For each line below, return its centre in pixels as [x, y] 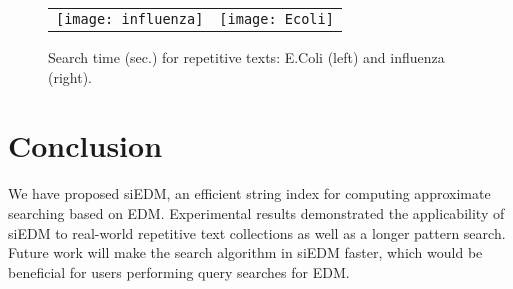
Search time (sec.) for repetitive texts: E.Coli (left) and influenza [246, 57]
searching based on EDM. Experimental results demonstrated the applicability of [256, 212]
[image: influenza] [130, 19]
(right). [70, 76]
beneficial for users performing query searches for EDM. [179, 271]
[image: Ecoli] [276, 19]
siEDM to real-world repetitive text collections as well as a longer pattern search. [257, 232]
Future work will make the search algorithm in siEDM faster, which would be [245, 252]
